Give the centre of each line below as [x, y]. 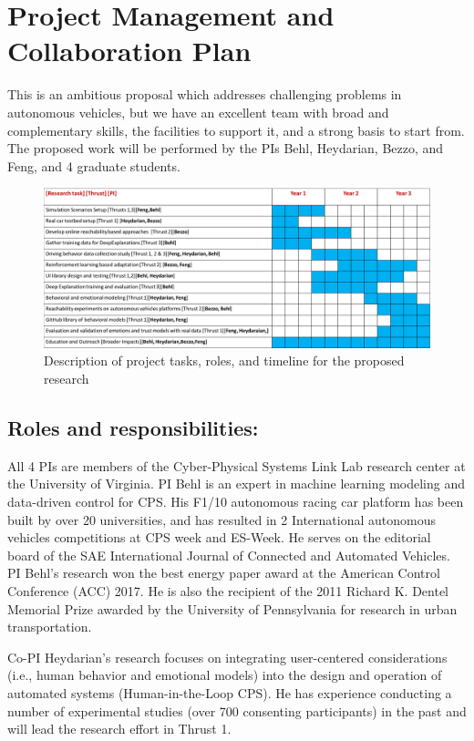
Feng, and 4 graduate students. [94, 165]
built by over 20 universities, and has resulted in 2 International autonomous [222, 519]
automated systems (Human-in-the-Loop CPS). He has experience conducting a [230, 692]
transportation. [50, 627]
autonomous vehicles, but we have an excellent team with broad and [198, 112]
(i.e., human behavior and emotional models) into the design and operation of [225, 675]
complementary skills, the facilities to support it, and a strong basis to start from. [236, 130]
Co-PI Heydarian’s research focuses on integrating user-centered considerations [227, 657]
